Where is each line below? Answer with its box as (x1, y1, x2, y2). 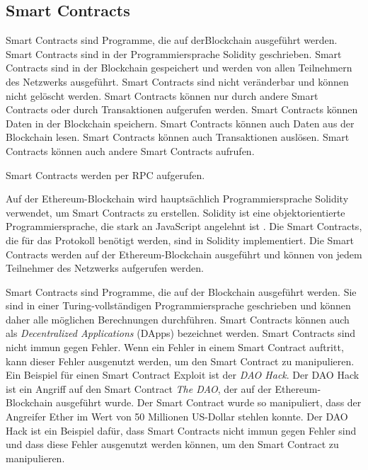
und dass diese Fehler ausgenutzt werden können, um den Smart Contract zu (6, 437, 339, 452)
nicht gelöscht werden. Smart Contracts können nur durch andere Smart (6, 88, 318, 103)
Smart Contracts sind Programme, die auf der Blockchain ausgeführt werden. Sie (6, 284, 357, 299)
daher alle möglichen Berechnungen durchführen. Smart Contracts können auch (6, 311, 350, 326)
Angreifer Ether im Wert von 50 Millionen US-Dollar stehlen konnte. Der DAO (6, 409, 348, 424)
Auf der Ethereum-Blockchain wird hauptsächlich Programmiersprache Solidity (6, 191, 349, 206)
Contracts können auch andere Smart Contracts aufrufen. (6, 143, 255, 158)
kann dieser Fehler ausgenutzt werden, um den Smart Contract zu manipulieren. (6, 353, 355, 368)
